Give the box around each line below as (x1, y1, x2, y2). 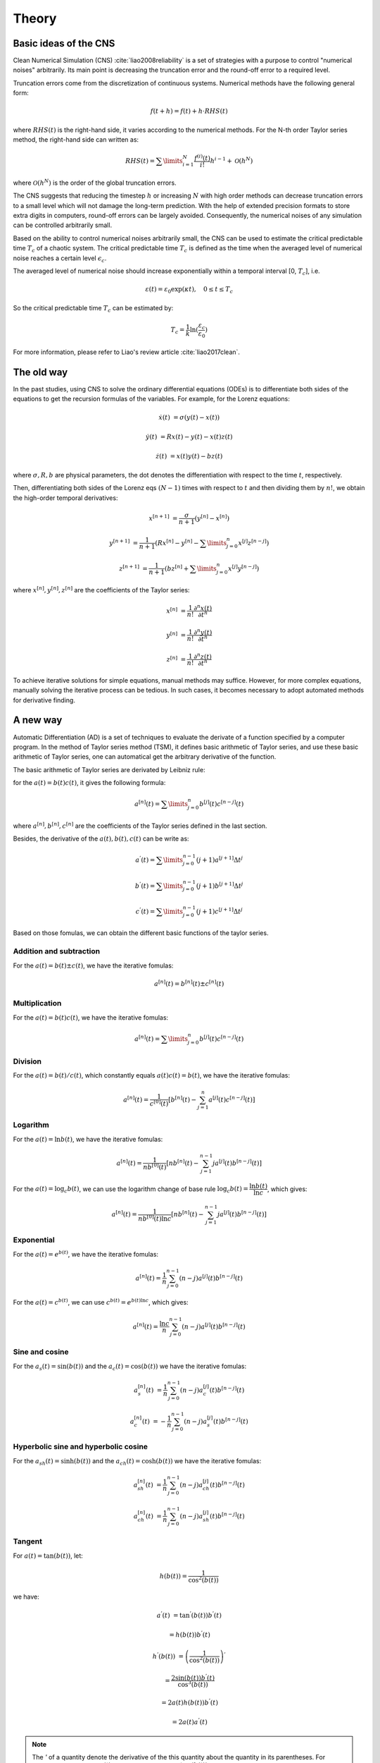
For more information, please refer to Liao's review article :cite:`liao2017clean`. (13, 348, 241, 356)
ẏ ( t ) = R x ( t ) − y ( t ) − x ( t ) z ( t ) (145, 433, 233, 441)
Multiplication (13, 999, 62, 1008)
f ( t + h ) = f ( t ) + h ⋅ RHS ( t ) (150, 107, 228, 116)
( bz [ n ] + (164, 563, 189, 573)
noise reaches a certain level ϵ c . (13, 254, 107, 264)
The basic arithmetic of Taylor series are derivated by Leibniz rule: (13, 765, 205, 774)
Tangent (13, 1537, 42, 1547)
